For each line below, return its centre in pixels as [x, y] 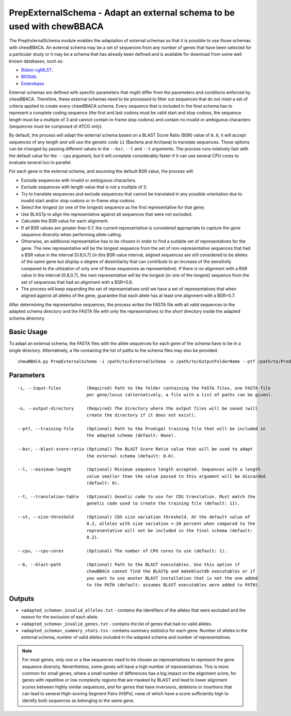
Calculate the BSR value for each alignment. [65, 221]
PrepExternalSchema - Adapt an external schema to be [122, 13]
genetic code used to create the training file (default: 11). [163, 504]
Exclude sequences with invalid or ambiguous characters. [79, 180]
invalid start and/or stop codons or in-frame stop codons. [78, 200]
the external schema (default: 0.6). [131, 456]
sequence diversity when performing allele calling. [72, 234]
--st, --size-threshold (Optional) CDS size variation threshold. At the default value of [134, 517]
